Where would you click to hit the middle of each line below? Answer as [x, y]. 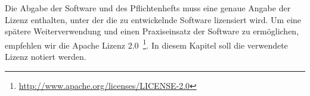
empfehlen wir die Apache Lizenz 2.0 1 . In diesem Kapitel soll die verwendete [146, 44]
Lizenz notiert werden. [46, 57]
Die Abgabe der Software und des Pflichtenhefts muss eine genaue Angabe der [148, 8]
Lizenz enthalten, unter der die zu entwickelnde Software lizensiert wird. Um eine [153, 19]
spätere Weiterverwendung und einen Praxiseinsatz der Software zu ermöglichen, [152, 31]
